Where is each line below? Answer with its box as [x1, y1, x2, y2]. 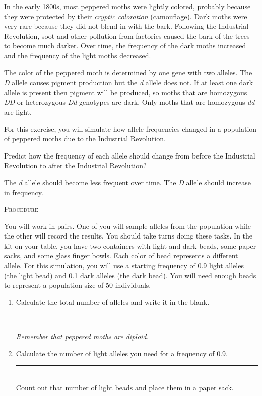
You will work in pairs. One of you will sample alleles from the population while [4, 220, 251, 231]
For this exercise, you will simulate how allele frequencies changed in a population [4, 123, 257, 134]
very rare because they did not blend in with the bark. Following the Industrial [4, 21, 249, 31]
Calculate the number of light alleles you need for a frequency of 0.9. [16, 348, 228, 358]
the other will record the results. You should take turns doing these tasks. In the [4, 230, 253, 241]
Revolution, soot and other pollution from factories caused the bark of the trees [4, 30, 250, 41]
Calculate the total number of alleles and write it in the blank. [16, 296, 210, 307]
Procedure [4, 204, 38, 214]
